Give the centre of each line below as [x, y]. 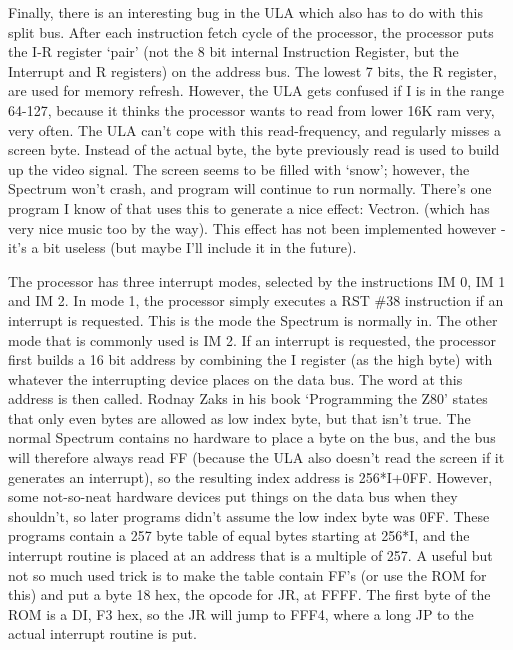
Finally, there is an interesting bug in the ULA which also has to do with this [245, 12]
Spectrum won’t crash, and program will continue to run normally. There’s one [250, 188]
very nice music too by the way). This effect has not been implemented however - [257, 227]
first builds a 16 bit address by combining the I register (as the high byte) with [250, 359]
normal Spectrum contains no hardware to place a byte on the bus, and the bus [252, 437]
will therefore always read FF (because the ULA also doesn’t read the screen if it [256, 457]
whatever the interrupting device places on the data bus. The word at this [235, 378]
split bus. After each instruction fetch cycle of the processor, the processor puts [251, 31]
